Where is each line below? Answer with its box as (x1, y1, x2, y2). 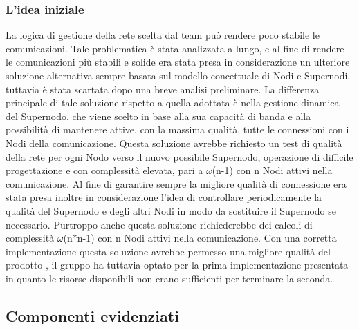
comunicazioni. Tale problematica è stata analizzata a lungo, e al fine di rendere (6, 41, 344, 55)
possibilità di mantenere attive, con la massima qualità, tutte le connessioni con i (6, 122, 349, 137)
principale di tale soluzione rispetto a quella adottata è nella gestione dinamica (6, 95, 340, 110)
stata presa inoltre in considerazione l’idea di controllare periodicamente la (6, 190, 322, 204)
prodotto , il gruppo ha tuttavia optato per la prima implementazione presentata (6, 258, 349, 272)
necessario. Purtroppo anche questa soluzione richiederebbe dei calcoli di (6, 217, 313, 231)
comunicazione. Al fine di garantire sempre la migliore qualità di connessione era (6, 176, 347, 191)
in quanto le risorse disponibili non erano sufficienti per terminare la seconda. (6, 271, 333, 285)
